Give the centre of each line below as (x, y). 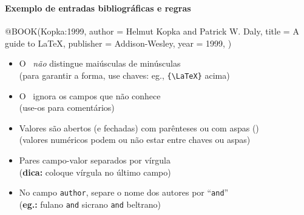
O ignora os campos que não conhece (90, 95)
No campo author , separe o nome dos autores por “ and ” (124, 192)
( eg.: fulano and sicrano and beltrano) (90, 204)
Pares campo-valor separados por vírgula (95, 160)
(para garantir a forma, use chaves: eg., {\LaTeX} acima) (124, 75)
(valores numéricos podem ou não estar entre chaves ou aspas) (135, 140)
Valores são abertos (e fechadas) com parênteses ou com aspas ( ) (139, 127)
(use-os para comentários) (67, 107)
